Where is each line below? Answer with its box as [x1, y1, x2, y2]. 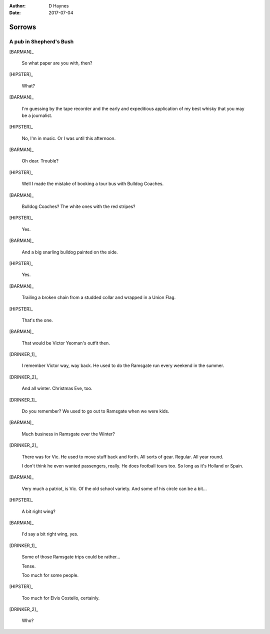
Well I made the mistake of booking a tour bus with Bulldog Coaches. [21, 180, 164, 187]
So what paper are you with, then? [21, 60, 92, 66]
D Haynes [48, 3, 69, 8]
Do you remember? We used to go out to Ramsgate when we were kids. [21, 408, 169, 414]
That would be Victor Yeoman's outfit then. [21, 340, 110, 346]
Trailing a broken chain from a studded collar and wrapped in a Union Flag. [21, 294, 176, 300]
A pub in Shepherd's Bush [9, 38, 74, 45]
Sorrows [9, 23, 36, 31]
